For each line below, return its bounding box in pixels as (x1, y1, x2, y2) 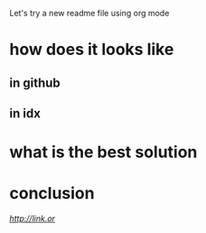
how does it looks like (9, 40, 174, 60)
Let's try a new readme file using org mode (9, 8, 170, 18)
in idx (9, 106, 41, 121)
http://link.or (9, 213, 56, 224)
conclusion (9, 183, 95, 204)
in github (9, 75, 61, 90)
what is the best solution (9, 142, 198, 163)
